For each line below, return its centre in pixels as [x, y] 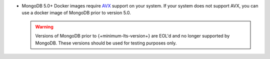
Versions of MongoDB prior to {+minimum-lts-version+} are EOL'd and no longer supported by [132, 36]
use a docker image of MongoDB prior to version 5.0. [76, 13]
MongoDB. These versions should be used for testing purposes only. [106, 43]
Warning [44, 26]
